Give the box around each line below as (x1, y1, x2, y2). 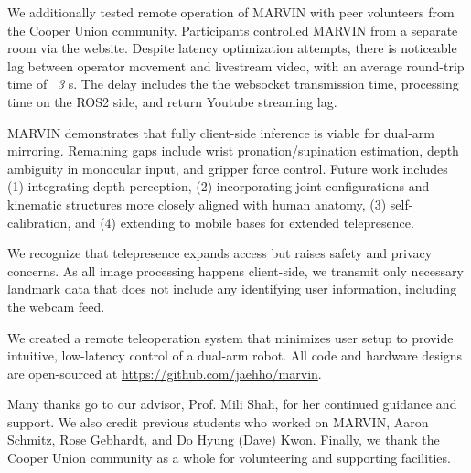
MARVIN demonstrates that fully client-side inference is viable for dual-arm (7, 123, 434, 142)
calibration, (7, 212, 71, 231)
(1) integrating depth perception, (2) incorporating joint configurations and (7, 177, 430, 196)
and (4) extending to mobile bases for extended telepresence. (74, 212, 414, 231)
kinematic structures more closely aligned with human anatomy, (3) (7, 194, 387, 213)
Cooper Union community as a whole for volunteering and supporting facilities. (7, 448, 451, 468)
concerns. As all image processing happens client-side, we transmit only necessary (7, 261, 464, 280)
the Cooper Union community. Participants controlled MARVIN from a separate (7, 20, 458, 39)
